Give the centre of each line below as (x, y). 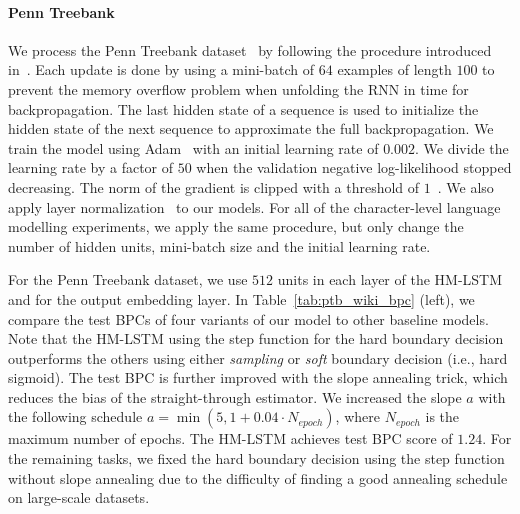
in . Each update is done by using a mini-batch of (161, 69)
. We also (465, 186)
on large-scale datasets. (79, 497)
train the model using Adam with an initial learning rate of (193, 147)
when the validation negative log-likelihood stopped (354, 167)
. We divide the (462, 147)
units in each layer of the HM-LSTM (390, 279)
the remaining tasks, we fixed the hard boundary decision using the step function (256, 458)
